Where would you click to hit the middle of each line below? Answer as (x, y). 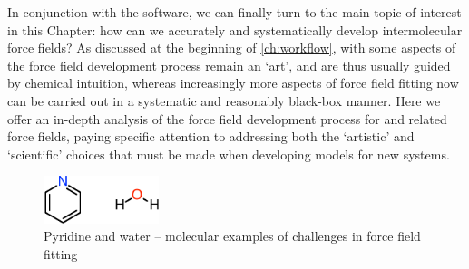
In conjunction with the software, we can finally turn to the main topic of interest (234, 12)
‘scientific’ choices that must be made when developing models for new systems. (229, 154)
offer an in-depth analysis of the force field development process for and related (227, 118)
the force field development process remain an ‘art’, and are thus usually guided (229, 65)
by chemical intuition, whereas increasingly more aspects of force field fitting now (233, 83)
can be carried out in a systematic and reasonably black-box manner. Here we (224, 100)
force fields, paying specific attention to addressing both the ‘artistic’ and (211, 136)
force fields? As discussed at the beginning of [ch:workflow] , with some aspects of (232, 48)
